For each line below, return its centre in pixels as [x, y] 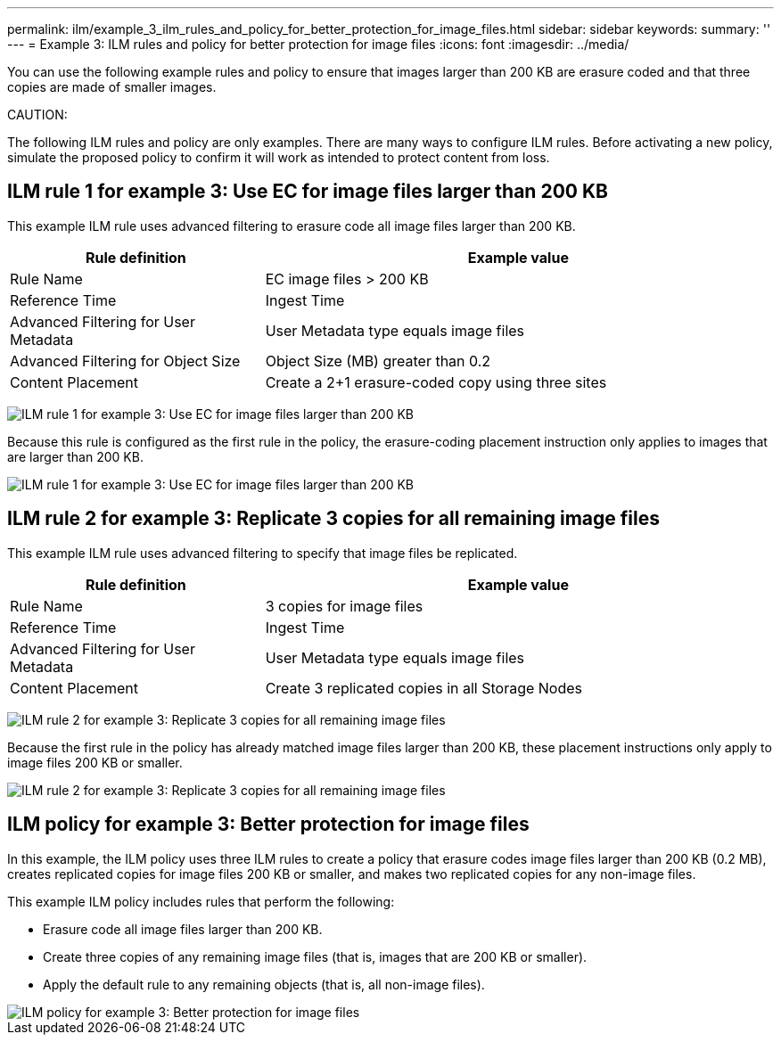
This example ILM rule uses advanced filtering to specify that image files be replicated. [263, 553]
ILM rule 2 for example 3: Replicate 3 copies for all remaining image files [333, 519]
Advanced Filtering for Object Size [125, 361]
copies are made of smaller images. [112, 87]
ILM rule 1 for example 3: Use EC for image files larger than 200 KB [308, 192]
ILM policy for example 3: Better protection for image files [268, 825]
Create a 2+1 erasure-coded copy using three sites [436, 382]
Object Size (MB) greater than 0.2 [378, 361]
